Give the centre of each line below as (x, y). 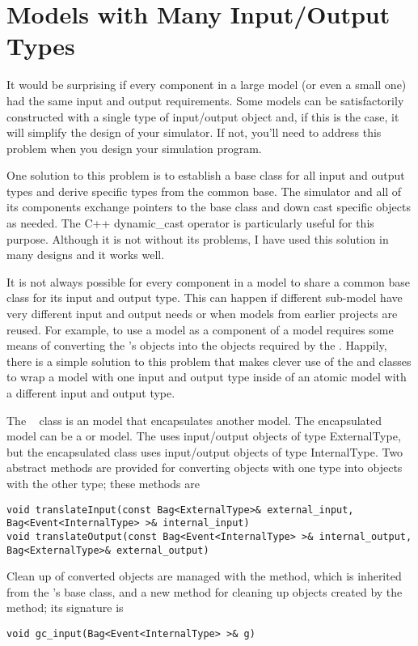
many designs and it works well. (86, 255)
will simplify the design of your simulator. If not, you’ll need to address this (194, 132)
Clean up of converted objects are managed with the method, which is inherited (204, 576)
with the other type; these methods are (103, 483)
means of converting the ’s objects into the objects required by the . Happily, (197, 345)
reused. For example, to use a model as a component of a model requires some (200, 329)
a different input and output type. (91, 393)
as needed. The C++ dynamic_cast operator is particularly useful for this (190, 223)
